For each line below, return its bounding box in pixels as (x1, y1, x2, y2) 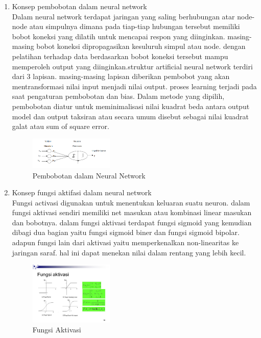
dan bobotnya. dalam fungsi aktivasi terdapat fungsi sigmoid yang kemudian (12, 217, 252, 227)
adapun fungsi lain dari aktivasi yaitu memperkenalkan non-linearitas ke (12, 237, 239, 248)
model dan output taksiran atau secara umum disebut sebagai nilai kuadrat (12, 111, 249, 121)
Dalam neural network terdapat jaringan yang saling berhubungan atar (12, 11, 235, 21)
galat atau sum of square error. (12, 121, 109, 132)
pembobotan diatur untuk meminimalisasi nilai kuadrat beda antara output (12, 100, 250, 111)
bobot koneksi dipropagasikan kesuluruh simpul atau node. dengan (36, 41, 246, 51)
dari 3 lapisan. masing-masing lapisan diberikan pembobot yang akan (12, 71, 230, 82)
